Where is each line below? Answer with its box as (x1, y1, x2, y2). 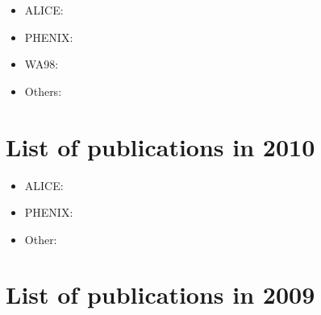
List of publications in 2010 (6, 130, 315, 163)
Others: (24, 82, 62, 99)
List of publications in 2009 (6, 278, 315, 311)
